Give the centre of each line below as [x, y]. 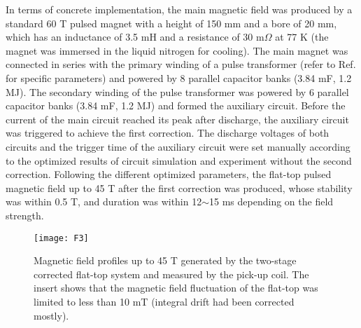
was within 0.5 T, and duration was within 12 [104, 201]
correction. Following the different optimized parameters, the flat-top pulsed [169, 174]
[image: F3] [61, 238]
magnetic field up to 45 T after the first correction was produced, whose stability [179, 187]
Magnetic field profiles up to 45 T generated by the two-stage [165, 260]
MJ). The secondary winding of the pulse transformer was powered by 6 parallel [177, 91]
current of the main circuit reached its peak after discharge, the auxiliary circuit [177, 119]
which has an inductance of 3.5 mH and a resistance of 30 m [135, 37]
